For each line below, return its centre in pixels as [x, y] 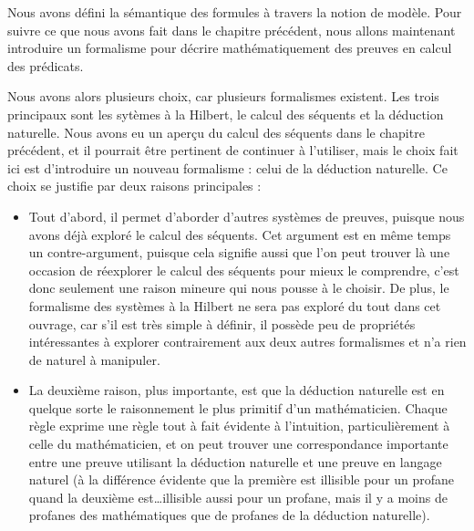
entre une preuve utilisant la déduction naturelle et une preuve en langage [235, 461]
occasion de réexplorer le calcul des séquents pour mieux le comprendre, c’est [244, 270]
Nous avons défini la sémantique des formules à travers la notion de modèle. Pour [235, 12]
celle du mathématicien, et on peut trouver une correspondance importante [238, 444]
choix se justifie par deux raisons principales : [134, 186]
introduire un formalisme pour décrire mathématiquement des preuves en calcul [230, 48]
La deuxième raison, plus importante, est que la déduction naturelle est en [237, 390]
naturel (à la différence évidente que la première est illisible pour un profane [242, 479]
